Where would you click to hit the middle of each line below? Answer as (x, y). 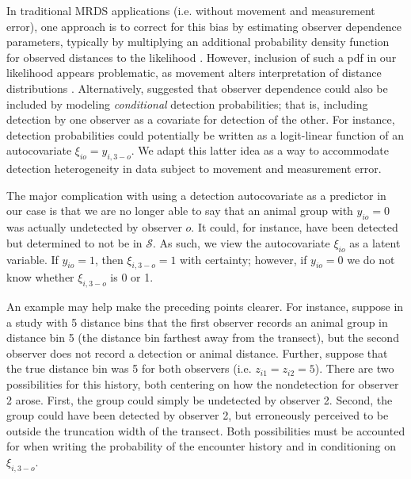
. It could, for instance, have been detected (295, 227)
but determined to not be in (74, 242)
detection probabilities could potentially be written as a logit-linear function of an (205, 134)
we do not (371, 259)
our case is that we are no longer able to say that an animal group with (180, 211)
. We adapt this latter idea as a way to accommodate (260, 150)
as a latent (375, 242)
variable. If (32, 259)
